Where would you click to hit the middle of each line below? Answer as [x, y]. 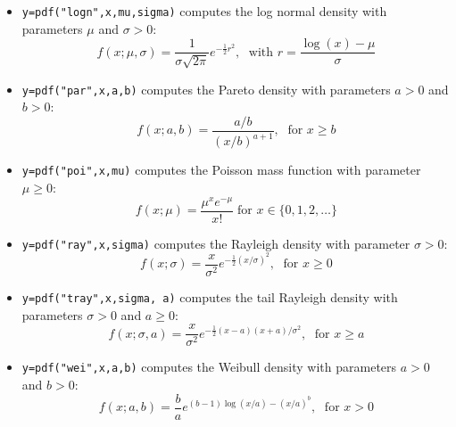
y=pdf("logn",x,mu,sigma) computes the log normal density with [204, 11]
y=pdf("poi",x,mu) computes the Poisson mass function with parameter [221, 170]
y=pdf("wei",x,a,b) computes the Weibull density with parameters [209, 367]
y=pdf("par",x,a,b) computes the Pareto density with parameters [206, 89]
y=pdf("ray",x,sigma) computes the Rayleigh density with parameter [216, 243]
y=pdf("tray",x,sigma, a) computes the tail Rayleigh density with [210, 297]
